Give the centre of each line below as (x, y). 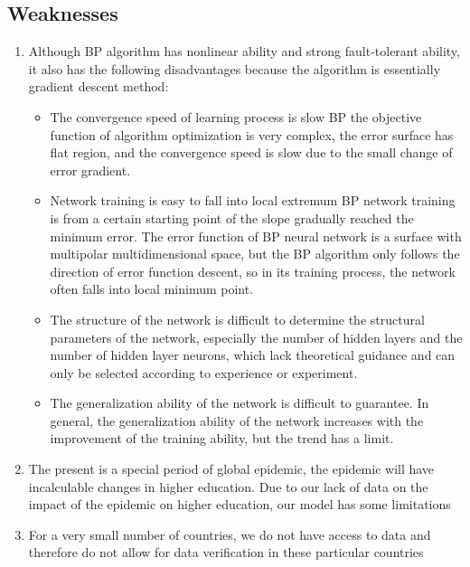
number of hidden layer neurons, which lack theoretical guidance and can (253, 355)
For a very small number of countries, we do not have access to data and (230, 534)
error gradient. (90, 170)
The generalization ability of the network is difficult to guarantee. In (240, 403)
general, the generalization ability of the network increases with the (237, 420)
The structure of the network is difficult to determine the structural (237, 319)
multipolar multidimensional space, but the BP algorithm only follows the (255, 254)
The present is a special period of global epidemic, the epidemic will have (231, 469)
